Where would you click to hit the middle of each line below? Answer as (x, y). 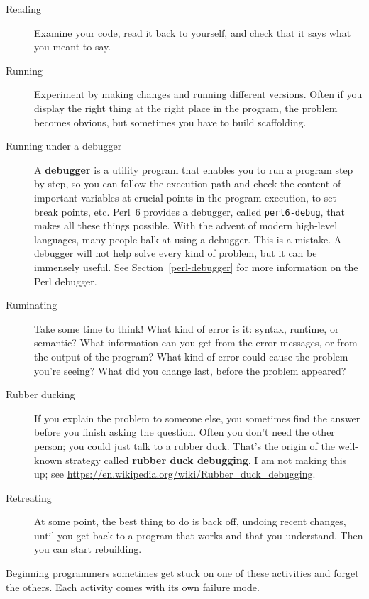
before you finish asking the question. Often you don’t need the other (184, 432)
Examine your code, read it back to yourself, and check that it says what (193, 32)
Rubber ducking (40, 394)
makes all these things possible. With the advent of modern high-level (186, 225)
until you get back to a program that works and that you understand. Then (199, 535)
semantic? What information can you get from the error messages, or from (196, 342)
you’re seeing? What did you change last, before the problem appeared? (190, 370)
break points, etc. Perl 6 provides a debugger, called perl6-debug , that (189, 211)
